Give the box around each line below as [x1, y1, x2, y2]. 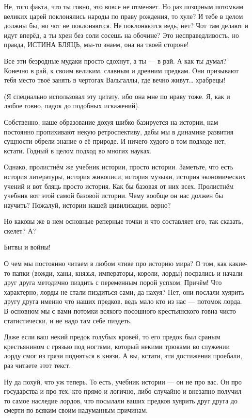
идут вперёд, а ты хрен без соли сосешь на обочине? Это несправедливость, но [4, 30, 239, 40]
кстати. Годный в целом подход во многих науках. [4, 145, 152, 155]
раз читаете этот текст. [4, 360, 71, 370]
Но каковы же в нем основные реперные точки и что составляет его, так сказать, [4, 216, 243, 226]
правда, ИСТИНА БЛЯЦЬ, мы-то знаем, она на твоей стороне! [4, 39, 189, 50]
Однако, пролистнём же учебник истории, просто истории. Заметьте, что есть [4, 162, 234, 172]
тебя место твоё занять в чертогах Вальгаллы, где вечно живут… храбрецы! [4, 75, 226, 85]
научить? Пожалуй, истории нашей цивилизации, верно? [4, 200, 171, 210]
